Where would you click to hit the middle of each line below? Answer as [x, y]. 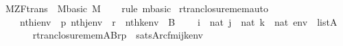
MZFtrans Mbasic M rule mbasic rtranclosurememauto [137, 8]
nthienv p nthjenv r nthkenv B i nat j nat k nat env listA [178, 21]
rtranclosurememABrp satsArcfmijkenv [118, 35]
